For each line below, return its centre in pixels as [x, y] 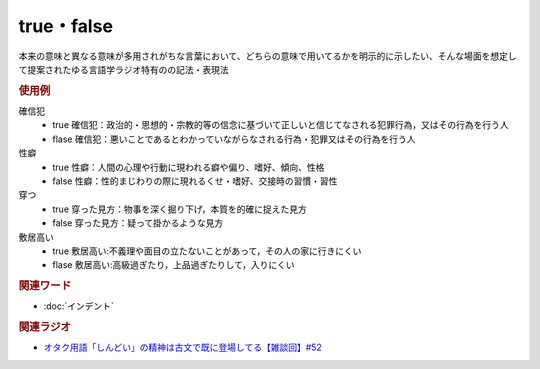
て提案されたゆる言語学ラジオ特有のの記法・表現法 [123, 69]
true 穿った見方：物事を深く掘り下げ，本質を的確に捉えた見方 [179, 209]
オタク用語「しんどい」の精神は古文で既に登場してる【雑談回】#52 [182, 347]
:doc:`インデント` [79, 306]
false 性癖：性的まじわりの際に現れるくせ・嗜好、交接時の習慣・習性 [195, 181]
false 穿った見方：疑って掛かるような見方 [138, 223]
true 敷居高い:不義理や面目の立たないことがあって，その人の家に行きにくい [207, 251]
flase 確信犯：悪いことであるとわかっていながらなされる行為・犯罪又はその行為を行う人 [234, 139]
